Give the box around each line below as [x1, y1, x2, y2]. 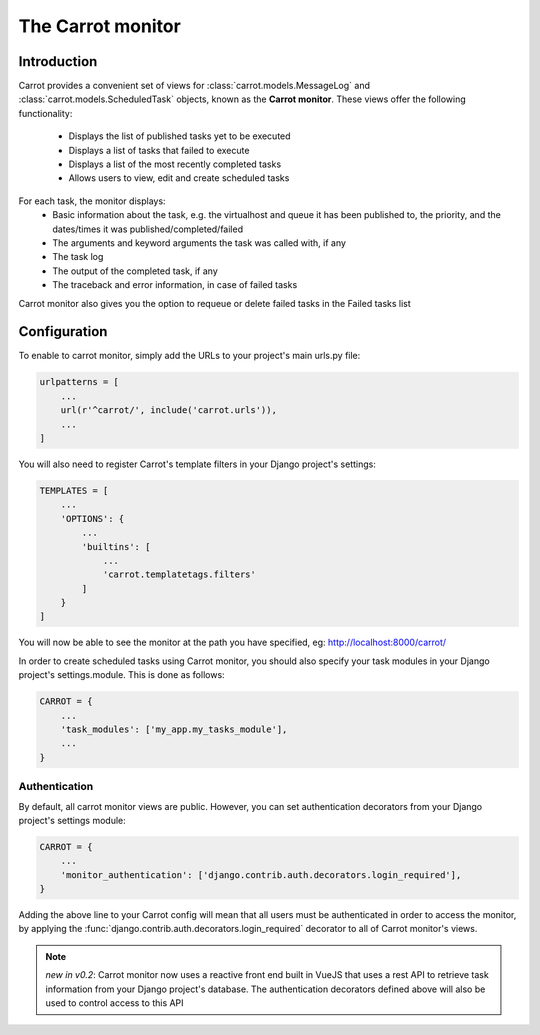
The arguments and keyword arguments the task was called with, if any [52, 236, 347, 249]
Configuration [18, 323, 108, 340]
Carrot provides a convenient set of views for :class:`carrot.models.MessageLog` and [18, 80, 370, 92]
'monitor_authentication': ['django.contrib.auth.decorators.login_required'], [60, 869, 462, 880]
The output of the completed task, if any [52, 265, 219, 277]
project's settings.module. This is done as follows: [18, 669, 225, 681]
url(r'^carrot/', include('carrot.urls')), [60, 405, 277, 416]
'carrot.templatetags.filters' [102, 569, 257, 580]
